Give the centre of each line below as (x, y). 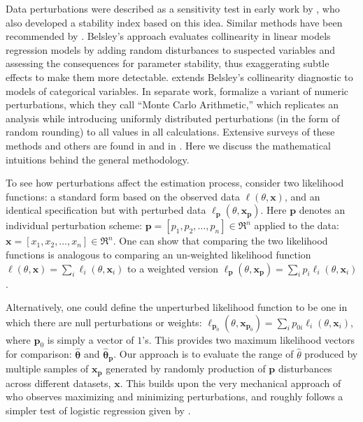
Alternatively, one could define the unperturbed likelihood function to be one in (177, 307)
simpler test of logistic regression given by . (98, 410)
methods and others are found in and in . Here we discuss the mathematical (168, 145)
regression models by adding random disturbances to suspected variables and (170, 49)
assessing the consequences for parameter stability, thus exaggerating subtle (168, 63)
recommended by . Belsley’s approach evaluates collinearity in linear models (168, 36)
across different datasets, (58, 383)
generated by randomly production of (186, 369)
